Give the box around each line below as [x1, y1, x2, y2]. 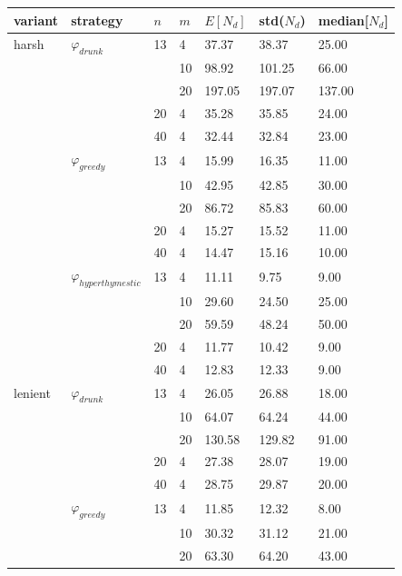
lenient [14, 382, 51, 402]
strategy [71, 10, 123, 29]
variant [14, 10, 59, 29]
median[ [318, 10, 369, 29]
